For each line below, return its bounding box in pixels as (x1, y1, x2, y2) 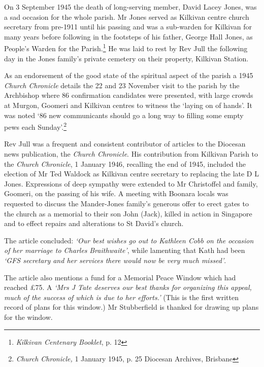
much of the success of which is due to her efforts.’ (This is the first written (4, 291, 239, 302)
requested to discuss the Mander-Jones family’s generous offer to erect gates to (4, 198, 249, 208)
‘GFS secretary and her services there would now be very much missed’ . (4, 254, 226, 265)
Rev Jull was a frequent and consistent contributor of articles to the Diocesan (4, 138, 246, 149)
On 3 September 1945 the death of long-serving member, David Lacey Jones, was (4, 2, 257, 12)
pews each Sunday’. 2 (4, 120, 67, 132)
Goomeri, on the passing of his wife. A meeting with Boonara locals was (4, 188, 228, 199)
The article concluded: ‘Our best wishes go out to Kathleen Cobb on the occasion (4, 235, 254, 245)
